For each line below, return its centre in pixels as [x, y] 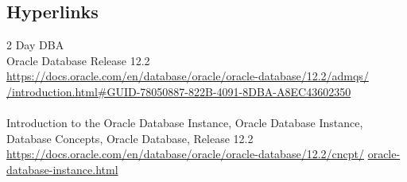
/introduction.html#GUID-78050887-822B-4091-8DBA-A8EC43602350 [179, 91]
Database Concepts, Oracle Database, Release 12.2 [130, 138]
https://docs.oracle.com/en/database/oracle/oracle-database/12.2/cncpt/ [185, 154]
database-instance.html [62, 169]
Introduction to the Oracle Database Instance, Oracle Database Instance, [185, 123]
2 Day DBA [35, 45]
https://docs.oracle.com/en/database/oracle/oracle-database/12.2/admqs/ [188, 76]
